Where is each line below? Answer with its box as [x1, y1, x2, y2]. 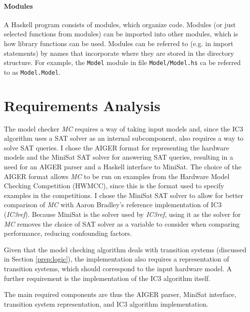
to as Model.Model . [4, 66, 60, 77]
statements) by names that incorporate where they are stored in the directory [4, 48, 234, 58]
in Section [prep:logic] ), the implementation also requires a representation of [4, 254, 229, 264]
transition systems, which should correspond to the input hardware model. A [4, 263, 232, 273]
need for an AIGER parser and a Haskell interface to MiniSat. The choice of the [4, 161, 242, 171]
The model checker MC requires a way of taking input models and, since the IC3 [4, 123, 243, 133]
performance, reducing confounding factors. [4, 228, 132, 238]
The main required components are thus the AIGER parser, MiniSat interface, [4, 289, 236, 299]
